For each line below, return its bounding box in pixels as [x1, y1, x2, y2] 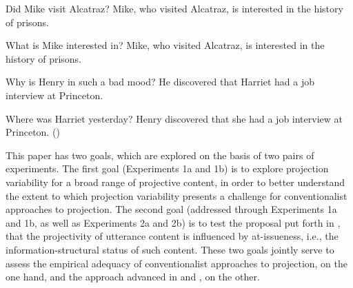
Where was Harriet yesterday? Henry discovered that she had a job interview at [6, 111, 343, 125]
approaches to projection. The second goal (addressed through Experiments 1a [6, 202, 337, 216]
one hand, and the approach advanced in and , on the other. [6, 269, 260, 284]
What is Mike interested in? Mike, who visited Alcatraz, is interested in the [6, 38, 325, 52]
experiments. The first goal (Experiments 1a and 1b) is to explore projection [6, 161, 329, 176]
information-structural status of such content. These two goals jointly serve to [6, 242, 334, 256]
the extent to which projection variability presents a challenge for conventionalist [6, 188, 347, 203]
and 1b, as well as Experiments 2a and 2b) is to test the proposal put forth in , [6, 215, 341, 229]
